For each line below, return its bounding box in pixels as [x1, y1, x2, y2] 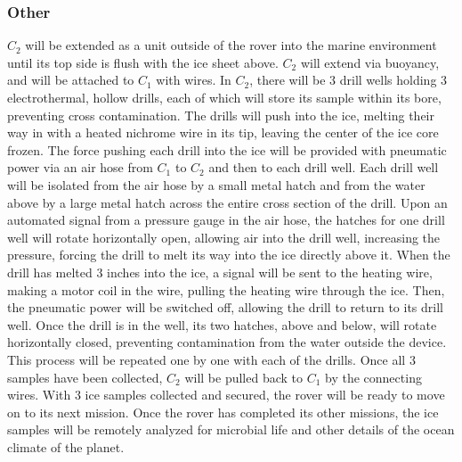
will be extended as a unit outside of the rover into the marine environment [25, 36, 437, 54]
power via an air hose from [7, 158, 153, 177]
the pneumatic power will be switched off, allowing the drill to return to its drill [7, 298, 443, 317]
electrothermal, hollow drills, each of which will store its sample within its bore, [7, 88, 442, 106]
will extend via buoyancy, [300, 53, 440, 71]
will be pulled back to [184, 367, 304, 386]
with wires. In [156, 70, 231, 89]
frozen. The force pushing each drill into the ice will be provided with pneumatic [7, 140, 447, 159]
